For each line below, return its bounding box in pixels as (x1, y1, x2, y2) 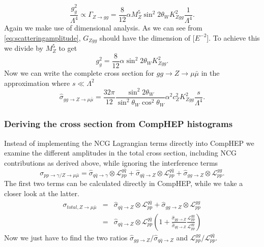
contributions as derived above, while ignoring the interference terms (4, 157, 218, 168)
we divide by (4, 43, 43, 53)
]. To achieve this (207, 32, 260, 43)
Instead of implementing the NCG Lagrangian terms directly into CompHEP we (4, 137, 254, 148)
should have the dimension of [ (99, 32, 195, 43)
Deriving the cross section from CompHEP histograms (4, 117, 233, 130)
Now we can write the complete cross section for (4, 67, 155, 78)
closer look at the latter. (4, 188, 79, 198)
